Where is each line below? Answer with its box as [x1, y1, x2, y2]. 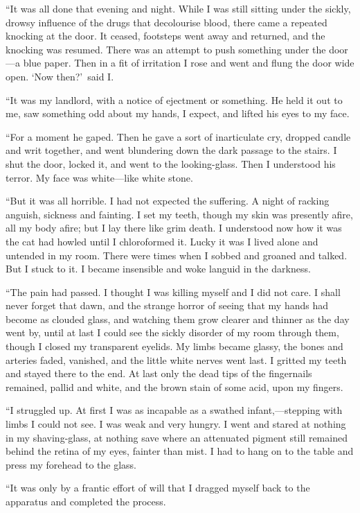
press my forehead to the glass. [6, 457, 136, 471]
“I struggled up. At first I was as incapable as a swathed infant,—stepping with [6, 403, 343, 417]
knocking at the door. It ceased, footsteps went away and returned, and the [6, 28, 325, 43]
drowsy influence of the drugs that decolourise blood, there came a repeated [6, 15, 327, 29]
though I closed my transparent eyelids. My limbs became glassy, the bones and [6, 339, 343, 354]
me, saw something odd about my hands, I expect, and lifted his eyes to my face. [6, 106, 350, 121]
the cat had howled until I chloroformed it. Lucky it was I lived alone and [6, 234, 318, 248]
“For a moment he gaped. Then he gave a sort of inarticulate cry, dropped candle [6, 129, 351, 144]
